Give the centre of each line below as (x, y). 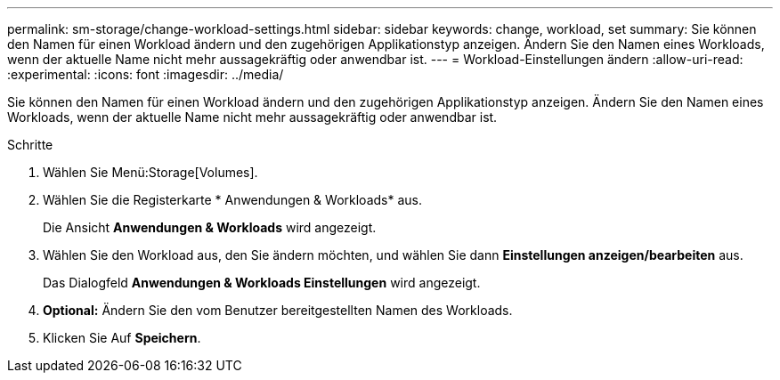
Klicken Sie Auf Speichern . (122, 338)
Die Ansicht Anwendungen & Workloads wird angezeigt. (210, 227)
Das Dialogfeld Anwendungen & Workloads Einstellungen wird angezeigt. (262, 283)
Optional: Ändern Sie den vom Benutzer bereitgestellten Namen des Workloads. (278, 310)
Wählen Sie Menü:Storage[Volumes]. (150, 172)
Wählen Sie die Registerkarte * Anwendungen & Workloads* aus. (232, 200)
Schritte (30, 145)
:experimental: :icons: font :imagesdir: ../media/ (146, 74)
